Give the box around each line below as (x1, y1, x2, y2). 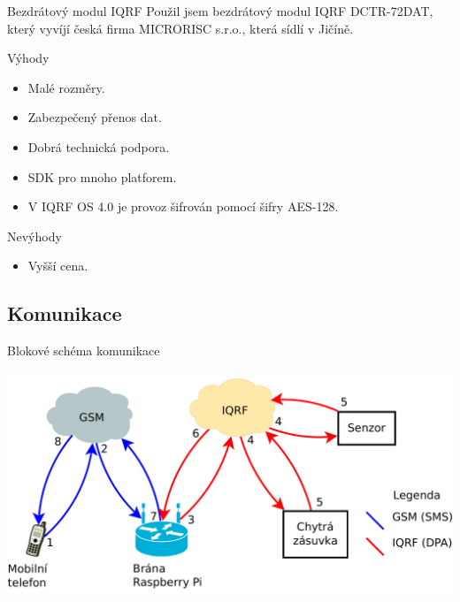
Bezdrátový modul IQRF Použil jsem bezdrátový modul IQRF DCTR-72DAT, (7, 2, 433, 19)
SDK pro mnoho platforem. (27, 167, 177, 186)
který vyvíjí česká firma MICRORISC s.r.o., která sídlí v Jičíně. (7, 19, 354, 37)
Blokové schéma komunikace (7, 341, 160, 360)
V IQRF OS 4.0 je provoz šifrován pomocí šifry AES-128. (27, 197, 339, 216)
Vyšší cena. (27, 256, 88, 275)
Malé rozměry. (27, 78, 105, 96)
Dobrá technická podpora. (27, 137, 170, 156)
